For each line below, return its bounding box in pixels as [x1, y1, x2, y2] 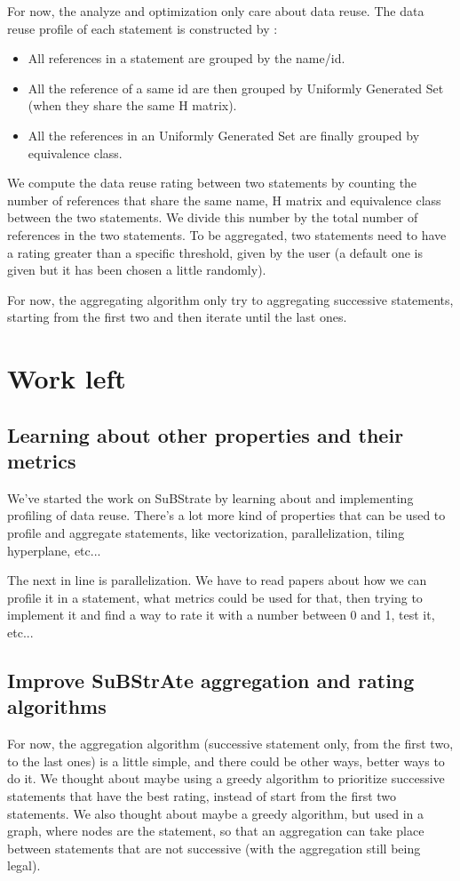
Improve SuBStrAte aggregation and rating [7, 667, 415, 694]
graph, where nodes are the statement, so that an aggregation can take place [7, 821, 424, 840]
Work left [7, 360, 126, 396]
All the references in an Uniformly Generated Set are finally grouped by [28, 125, 420, 144]
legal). [7, 856, 41, 875]
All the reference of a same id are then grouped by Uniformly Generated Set [28, 78, 444, 97]
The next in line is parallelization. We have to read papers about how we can [7, 571, 427, 589]
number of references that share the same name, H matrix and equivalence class [7, 190, 441, 209]
